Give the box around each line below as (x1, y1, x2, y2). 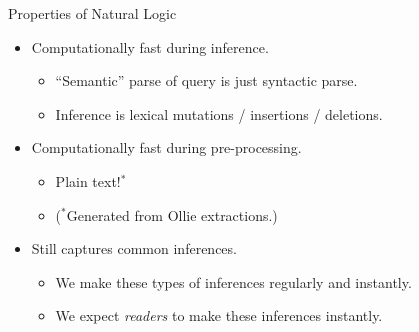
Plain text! (55, 170, 121, 191)
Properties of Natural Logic (8, 3, 177, 23)
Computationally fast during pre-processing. (31, 137, 302, 158)
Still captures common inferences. (31, 238, 237, 259)
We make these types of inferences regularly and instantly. (55, 271, 412, 292)
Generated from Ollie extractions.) (66, 204, 278, 225)
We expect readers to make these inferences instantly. (55, 305, 383, 326)
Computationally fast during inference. (31, 36, 269, 57)
